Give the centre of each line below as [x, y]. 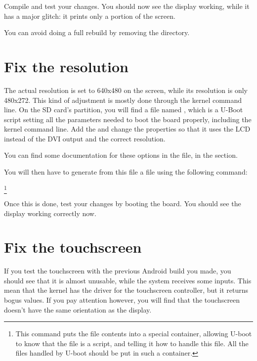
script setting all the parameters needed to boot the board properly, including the [128, 119]
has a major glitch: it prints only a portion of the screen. [90, 16]
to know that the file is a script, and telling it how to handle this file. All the [132, 343]
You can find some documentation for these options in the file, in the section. [121, 155]
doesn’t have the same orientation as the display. [78, 309]
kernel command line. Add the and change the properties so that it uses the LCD [127, 129]
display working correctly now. [50, 213]
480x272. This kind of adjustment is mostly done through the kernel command [123, 100]
